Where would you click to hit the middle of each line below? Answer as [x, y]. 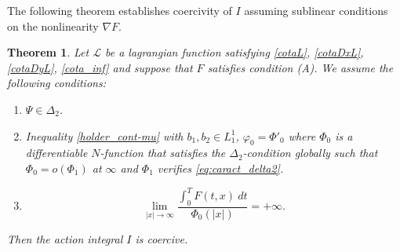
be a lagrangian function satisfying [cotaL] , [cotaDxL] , [234, 52]
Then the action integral [65, 238]
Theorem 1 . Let [48, 52]
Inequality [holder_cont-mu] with [104, 135]
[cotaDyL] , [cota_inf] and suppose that [100, 67]
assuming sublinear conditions [316, 10]
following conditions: [56, 83]
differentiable [56, 153]
